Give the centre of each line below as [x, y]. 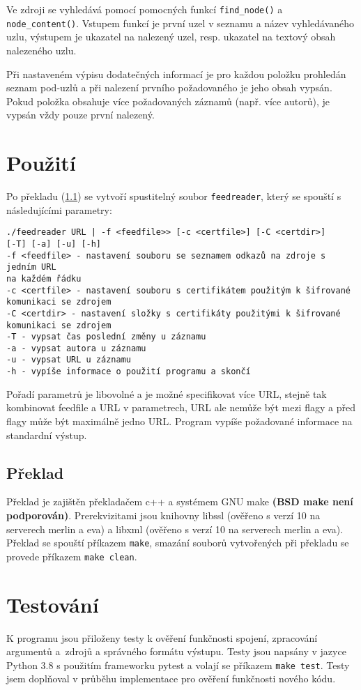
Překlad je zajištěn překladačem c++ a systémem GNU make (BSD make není [180, 501]
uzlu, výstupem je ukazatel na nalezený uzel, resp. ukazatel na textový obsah [171, 37]
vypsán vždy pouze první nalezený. [80, 115]
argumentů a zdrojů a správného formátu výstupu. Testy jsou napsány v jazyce [176, 651]
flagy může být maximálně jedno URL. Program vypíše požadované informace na [179, 421]
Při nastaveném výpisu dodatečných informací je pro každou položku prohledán [176, 74]
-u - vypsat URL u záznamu [69, 360]
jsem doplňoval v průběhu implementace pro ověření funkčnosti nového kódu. [171, 678]
